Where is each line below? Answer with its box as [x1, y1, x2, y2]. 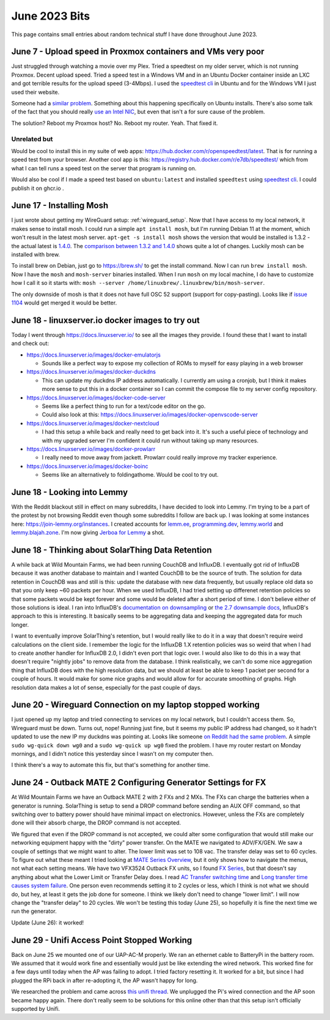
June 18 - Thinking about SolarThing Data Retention [11, 545, 212, 555]
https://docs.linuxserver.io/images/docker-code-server [26, 394, 166, 401]
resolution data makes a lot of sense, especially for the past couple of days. [11, 684, 202, 691]
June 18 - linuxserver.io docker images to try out [11, 315, 200, 325]
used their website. [11, 88, 60, 96]
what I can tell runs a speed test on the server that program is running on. [11, 164, 197, 172]
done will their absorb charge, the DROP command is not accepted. [11, 819, 182, 826]
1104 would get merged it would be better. [11, 299, 117, 306]
